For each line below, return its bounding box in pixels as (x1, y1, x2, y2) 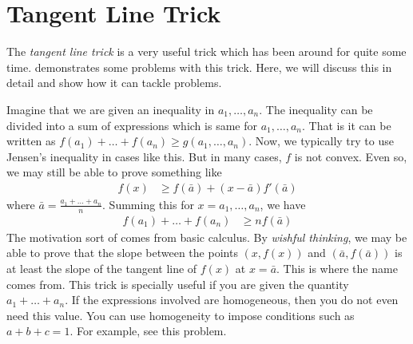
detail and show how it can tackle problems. (6, 74, 222, 91)
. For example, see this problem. (69, 322, 227, 339)
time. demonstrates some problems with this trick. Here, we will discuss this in (6, 58, 392, 75)
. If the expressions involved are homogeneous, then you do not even (65, 291, 399, 308)
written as (6, 132, 56, 149)
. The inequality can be (259, 101, 373, 117)
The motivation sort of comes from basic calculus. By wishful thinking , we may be (6, 228, 407, 245)
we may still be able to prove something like (6, 164, 222, 180)
